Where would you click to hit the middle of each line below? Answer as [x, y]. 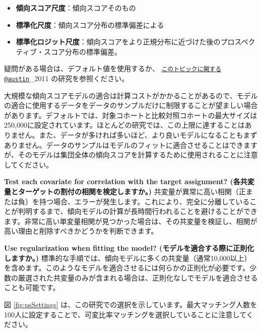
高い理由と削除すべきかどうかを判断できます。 [81, 231]
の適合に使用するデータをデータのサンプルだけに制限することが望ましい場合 [131, 105]
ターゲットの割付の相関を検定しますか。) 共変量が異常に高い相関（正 [132, 191]
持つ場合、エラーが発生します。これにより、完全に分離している [144, 201]
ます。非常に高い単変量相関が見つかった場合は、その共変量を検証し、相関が [131, 221]
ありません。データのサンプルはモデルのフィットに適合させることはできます [131, 145]
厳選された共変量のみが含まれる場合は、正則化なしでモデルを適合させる [138, 277]
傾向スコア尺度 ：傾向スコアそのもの [76, 8]
